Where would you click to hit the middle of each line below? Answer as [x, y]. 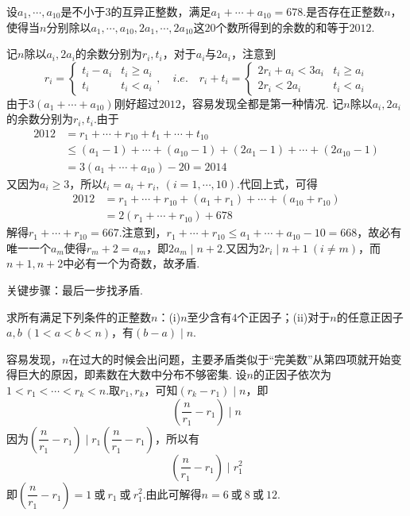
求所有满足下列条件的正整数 [79, 316]
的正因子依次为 [292, 374]
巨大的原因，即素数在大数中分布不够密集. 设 [132, 374]
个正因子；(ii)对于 [284, 316]
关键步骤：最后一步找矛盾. [75, 289]
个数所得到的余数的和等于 [282, 27]
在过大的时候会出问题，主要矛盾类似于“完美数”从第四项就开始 [230, 358]
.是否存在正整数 [344, 11]
